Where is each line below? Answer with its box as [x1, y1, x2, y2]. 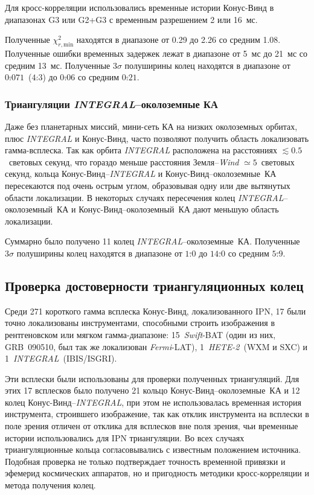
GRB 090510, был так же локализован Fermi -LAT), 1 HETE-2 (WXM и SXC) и [5, 340, 308, 353]
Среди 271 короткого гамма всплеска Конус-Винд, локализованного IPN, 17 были [5, 304, 306, 317]
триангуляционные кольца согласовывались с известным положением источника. [5, 443, 301, 456]
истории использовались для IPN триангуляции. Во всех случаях [5, 431, 245, 444]
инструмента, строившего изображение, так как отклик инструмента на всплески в [5, 407, 309, 420]
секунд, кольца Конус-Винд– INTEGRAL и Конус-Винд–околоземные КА [5, 167, 277, 180]
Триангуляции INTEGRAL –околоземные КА [5, 96, 218, 111]
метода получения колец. [5, 479, 96, 491]
